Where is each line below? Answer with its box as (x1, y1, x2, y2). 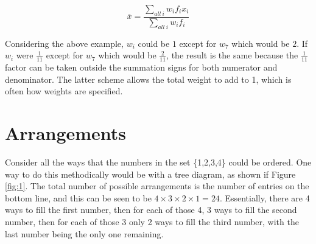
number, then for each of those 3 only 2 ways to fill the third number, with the (5, 215, 299, 228)
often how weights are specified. (5, 85, 123, 97)
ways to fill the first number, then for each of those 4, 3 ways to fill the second (5, 203, 297, 216)
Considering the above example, (5, 37, 124, 49)
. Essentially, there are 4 (219, 191, 310, 204)
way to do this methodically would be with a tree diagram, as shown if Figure (5, 167, 296, 180)
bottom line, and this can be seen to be (5, 191, 152, 204)
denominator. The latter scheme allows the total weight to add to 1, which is (5, 72, 292, 85)
